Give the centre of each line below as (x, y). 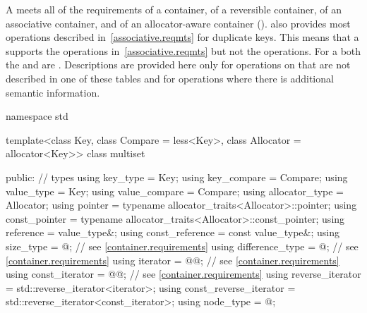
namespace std (37, 116)
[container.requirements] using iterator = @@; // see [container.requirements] (173, 260)
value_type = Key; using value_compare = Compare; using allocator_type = (175, 191)
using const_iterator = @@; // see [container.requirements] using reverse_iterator (183, 274)
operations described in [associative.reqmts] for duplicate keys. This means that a (182, 37)
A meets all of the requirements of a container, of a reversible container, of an (174, 9)
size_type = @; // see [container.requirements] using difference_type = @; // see (182, 246)
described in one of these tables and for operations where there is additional (170, 78)
